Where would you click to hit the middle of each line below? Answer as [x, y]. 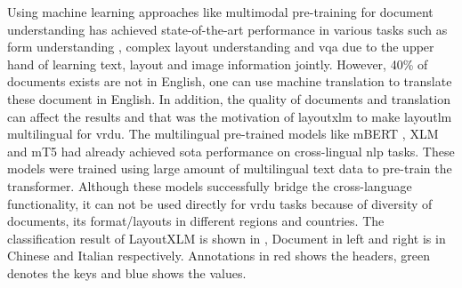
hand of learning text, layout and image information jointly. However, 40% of [218, 64]
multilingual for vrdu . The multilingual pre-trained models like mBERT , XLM [223, 134]
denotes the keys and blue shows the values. [127, 272]
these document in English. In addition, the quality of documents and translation [229, 98]
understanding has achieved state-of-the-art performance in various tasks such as [227, 29]
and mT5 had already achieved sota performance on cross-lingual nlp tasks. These [231, 151]
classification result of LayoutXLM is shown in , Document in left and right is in [227, 238]
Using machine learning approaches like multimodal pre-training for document [220, 12]
